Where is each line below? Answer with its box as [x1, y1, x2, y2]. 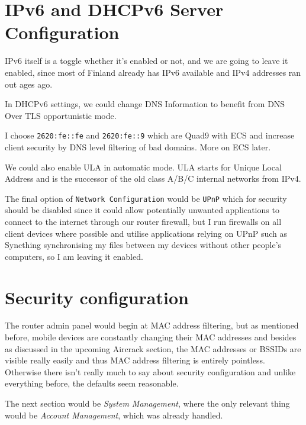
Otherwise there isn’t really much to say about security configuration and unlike [5, 365, 296, 378]
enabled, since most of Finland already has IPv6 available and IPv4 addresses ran [5, 66, 301, 78]
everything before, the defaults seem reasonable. [5, 377, 179, 389]
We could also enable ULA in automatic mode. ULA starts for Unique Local [5, 160, 282, 173]
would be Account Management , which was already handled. [5, 408, 223, 421]
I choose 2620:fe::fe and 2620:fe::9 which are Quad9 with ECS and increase [5, 129, 295, 141]
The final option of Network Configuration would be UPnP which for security [5, 192, 287, 204]
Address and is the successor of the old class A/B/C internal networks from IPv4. [5, 172, 301, 185]
